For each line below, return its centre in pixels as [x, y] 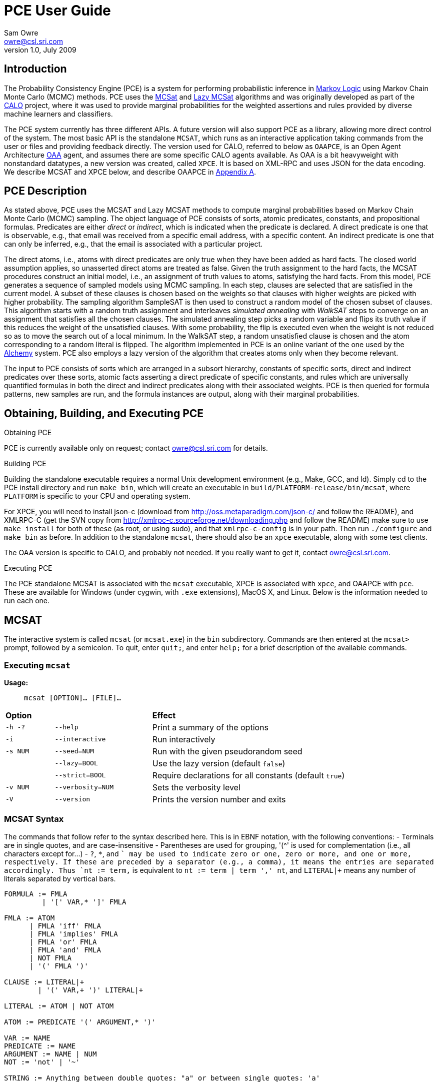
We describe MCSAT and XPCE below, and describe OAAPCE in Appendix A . [130, 172]
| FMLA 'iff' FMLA [65, 926]
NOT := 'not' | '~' [42, 1062]
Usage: [16, 682]
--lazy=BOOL [76, 763]
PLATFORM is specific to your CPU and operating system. [97, 496]
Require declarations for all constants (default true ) [248, 775]
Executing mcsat [37, 665]
